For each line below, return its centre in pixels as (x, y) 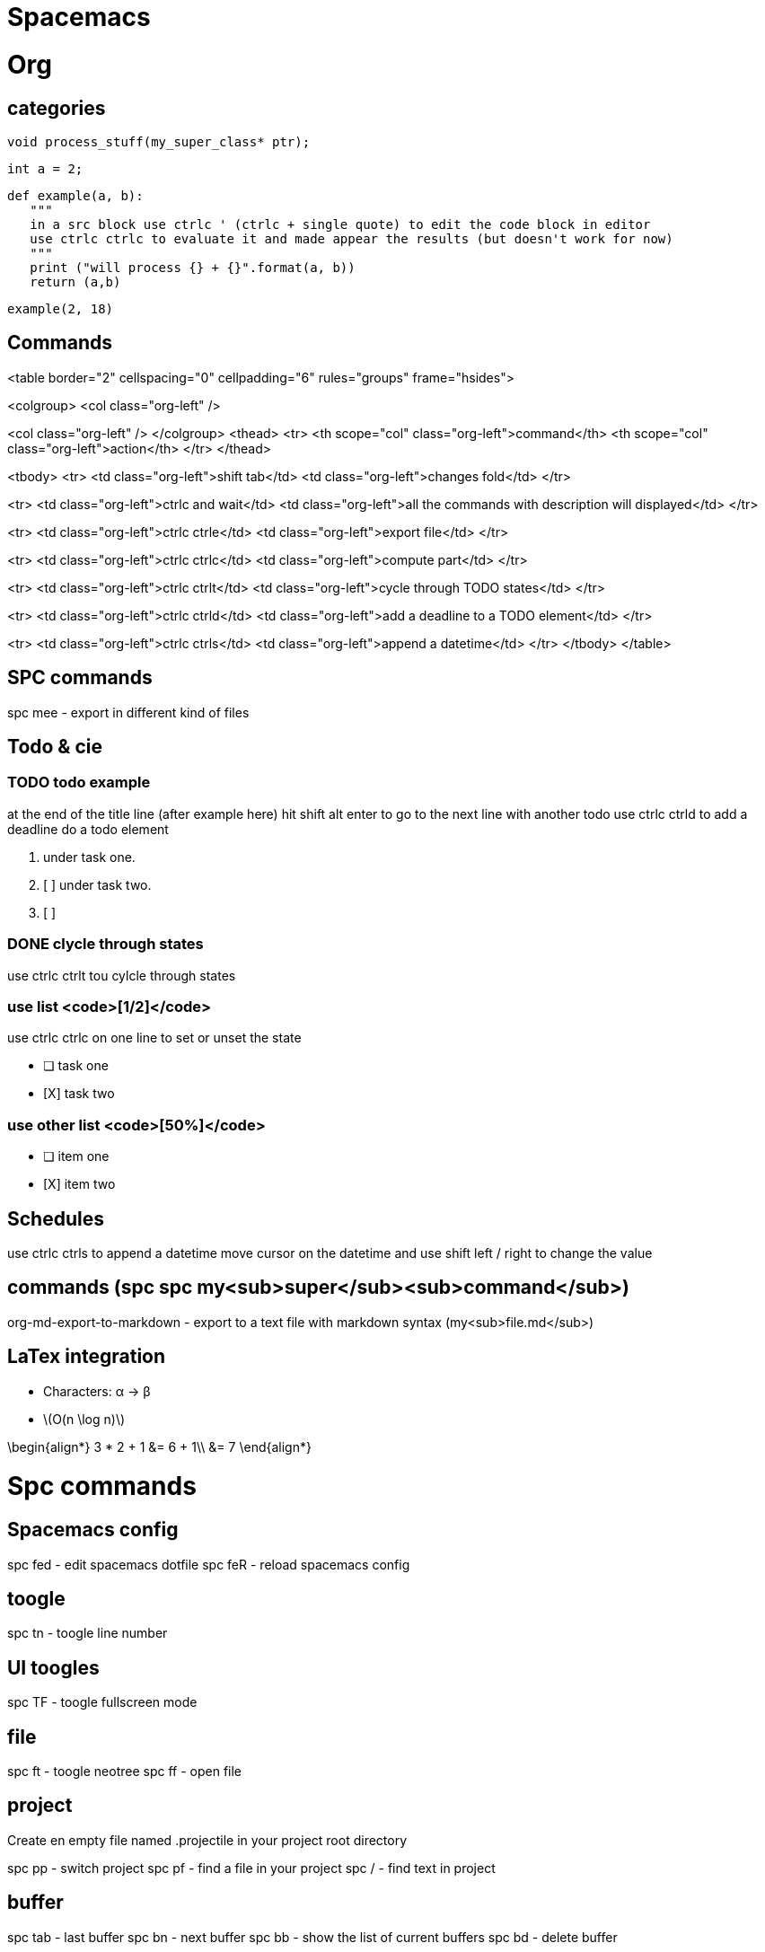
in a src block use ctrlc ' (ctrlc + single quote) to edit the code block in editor (340, 224)
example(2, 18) (61, 308)
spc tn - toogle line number (88, 1633)
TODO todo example (79, 783)
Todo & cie (55, 747)
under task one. (89, 857)
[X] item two (79, 1184)
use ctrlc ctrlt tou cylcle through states (122, 975)
